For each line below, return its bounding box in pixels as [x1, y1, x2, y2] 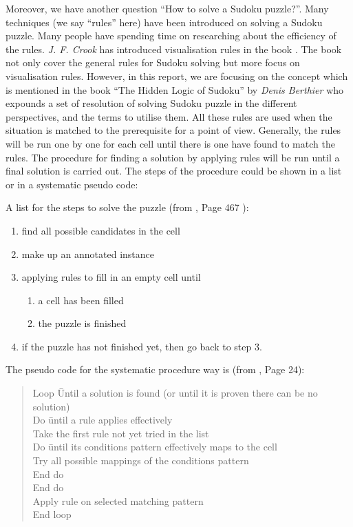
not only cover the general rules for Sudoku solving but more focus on [6, 55, 300, 70]
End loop [32, 507, 72, 521]
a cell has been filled [38, 292, 124, 307]
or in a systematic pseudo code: [6, 177, 138, 191]
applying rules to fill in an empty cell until [21, 270, 201, 284]
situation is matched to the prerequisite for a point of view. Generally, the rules [6, 123, 341, 137]
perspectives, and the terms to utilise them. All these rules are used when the [6, 109, 332, 123]
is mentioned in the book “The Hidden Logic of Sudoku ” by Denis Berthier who [6, 82, 344, 97]
